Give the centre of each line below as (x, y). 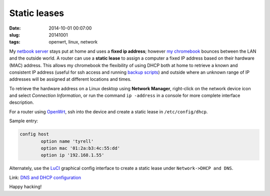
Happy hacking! (25, 187)
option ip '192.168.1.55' (72, 155)
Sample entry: (24, 121)
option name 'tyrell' (67, 141)
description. (22, 102)
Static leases (37, 13)
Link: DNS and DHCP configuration (45, 177)
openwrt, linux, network (73, 42)
